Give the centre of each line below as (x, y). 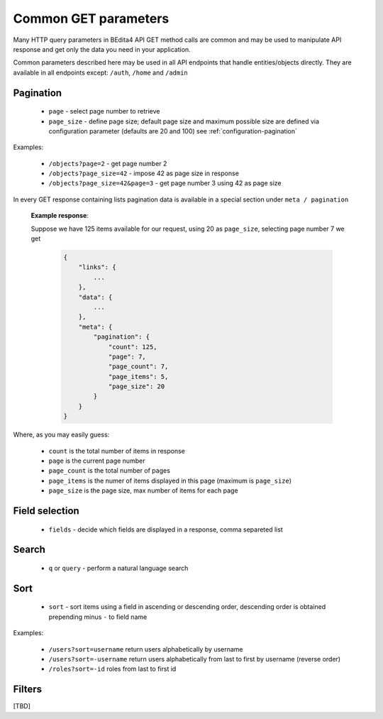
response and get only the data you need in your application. (102, 49)
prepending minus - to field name (98, 617)
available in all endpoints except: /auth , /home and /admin (100, 72)
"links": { (97, 267)
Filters (28, 690)
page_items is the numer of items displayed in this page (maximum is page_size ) (170, 481)
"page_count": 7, (138, 367)
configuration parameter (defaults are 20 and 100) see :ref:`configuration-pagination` (173, 131)
